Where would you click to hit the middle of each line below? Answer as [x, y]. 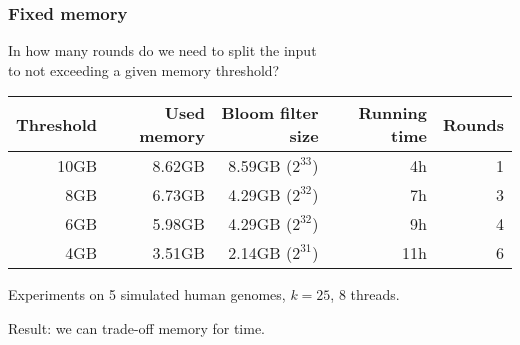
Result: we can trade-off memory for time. [137, 328]
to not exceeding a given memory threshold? [144, 69]
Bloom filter [270, 113]
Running [393, 113]
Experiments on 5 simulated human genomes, [147, 294]
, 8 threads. [365, 294]
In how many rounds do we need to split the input [162, 50]
